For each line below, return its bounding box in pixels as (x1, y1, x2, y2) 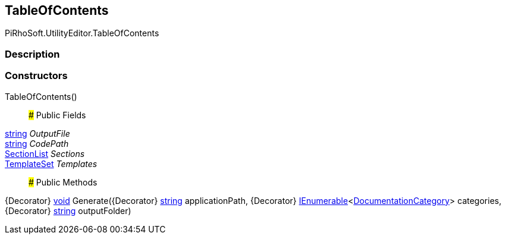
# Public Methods (29, 177, 98, 187)
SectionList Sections (5, 148, 85, 159)
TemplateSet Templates (5, 158, 98, 169)
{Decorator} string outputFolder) (5, 205, 131, 216)
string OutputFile (5, 128, 70, 139)
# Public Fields (29, 109, 86, 120)
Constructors (5, 70, 68, 82)
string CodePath (5, 138, 69, 149)
